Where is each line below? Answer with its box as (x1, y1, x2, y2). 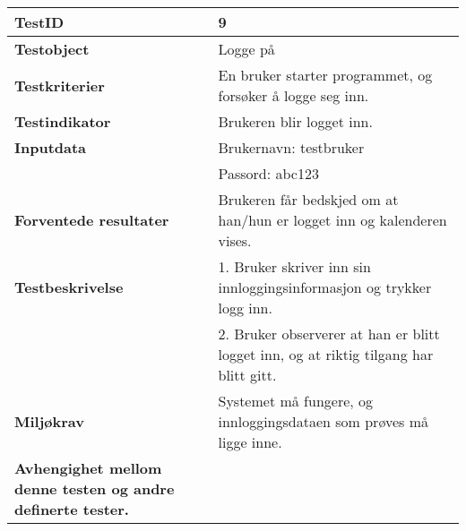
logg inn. (218, 297, 272, 318)
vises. (218, 230, 252, 251)
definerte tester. (14, 499, 129, 519)
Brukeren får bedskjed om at (218, 189, 399, 210)
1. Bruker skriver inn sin (218, 256, 371, 277)
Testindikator (14, 111, 111, 132)
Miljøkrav (14, 411, 84, 432)
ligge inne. (218, 432, 282, 452)
